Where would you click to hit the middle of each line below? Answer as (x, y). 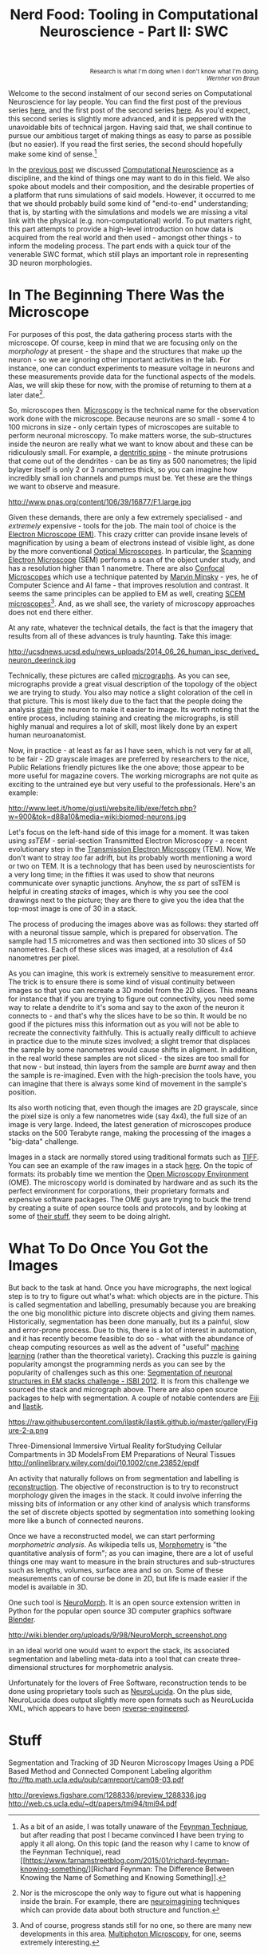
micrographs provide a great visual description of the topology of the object (133, 684)
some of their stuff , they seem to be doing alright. (90, 1217)
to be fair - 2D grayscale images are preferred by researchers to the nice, (129, 759)
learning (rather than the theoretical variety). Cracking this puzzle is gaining (132, 1355)
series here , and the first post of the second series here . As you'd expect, (129, 110)
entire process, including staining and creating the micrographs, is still (124, 718)
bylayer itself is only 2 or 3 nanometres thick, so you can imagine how (123, 469)
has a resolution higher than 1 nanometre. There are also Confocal (116, 568)
